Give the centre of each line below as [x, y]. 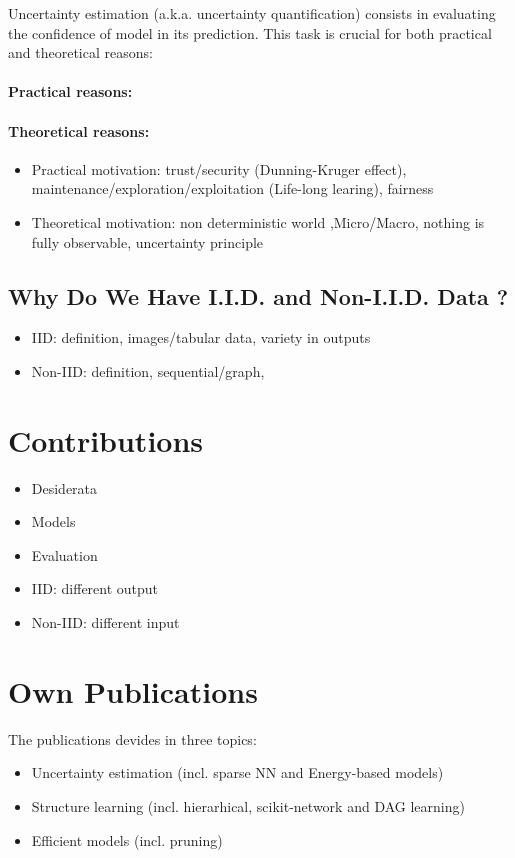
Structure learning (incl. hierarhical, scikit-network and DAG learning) [248, 805]
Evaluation [64, 554]
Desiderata [64, 487]
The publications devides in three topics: [132, 738]
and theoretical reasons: [80, 52]
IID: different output [95, 588]
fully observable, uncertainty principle [147, 241]
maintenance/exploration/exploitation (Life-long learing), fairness [232, 188]
